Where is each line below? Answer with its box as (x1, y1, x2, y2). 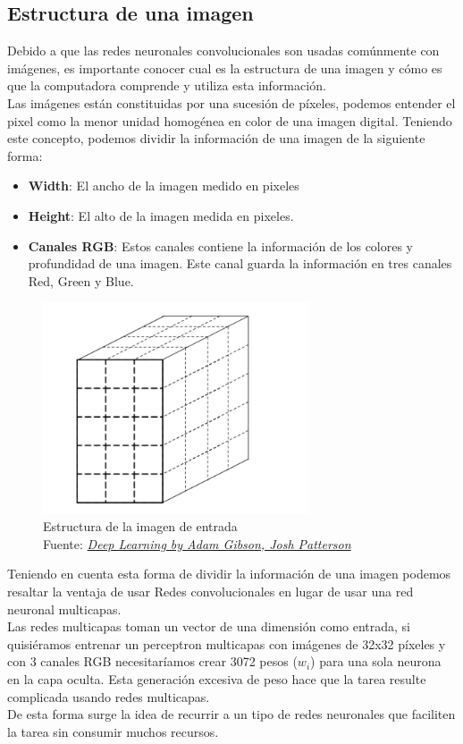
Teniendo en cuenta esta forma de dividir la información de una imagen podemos (7, 564, 451, 583)
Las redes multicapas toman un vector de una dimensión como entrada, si (7, 617, 410, 636)
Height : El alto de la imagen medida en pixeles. (28, 206, 294, 224)
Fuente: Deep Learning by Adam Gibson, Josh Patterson (43, 534, 351, 553)
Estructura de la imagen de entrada (43, 517, 238, 536)
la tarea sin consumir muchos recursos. (7, 722, 219, 740)
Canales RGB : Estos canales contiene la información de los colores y (28, 236, 414, 255)
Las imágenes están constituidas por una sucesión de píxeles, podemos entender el (7, 93, 456, 112)
